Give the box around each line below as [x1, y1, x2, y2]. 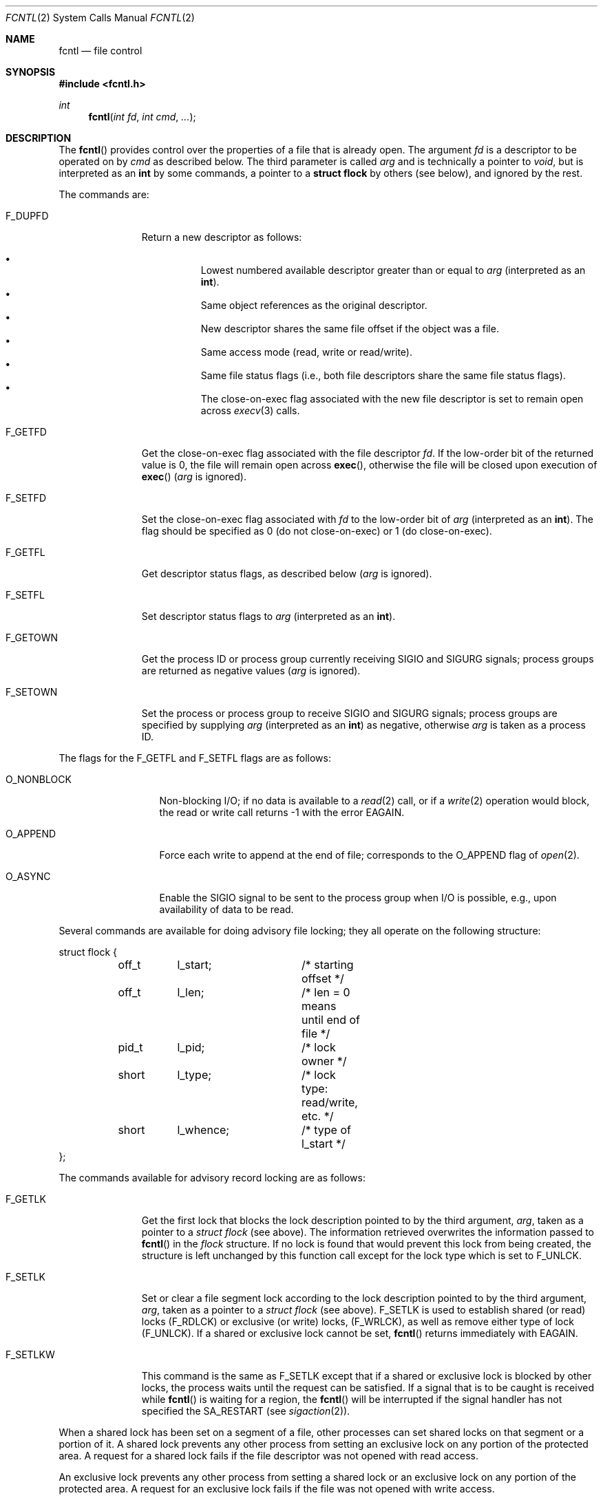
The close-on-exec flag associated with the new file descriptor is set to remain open [200, 393, 584, 405]
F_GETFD [6, 426, 47, 438]
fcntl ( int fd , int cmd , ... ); [88, 111, 196, 122]
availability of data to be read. [159, 903, 294, 915]
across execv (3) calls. [200, 405, 300, 416]
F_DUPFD [6, 210, 49, 222]
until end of [301, 1013, 360, 1027]
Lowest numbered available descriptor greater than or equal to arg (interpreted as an [200, 264, 586, 276]
